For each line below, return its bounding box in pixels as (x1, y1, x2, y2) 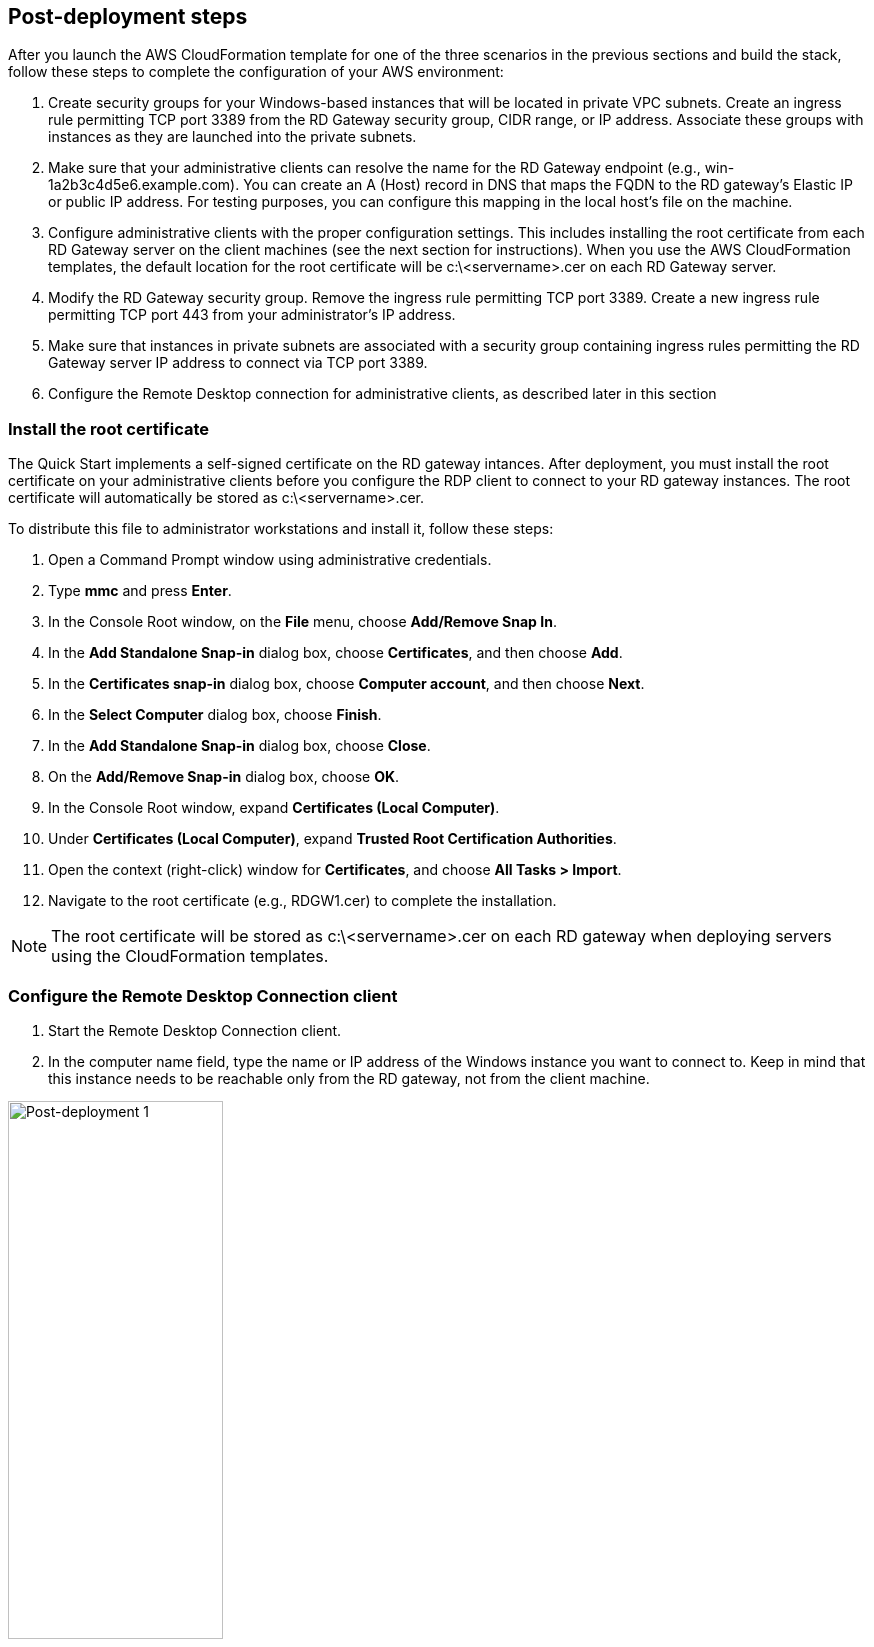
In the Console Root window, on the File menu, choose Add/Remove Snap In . (48, 613, 557, 631)
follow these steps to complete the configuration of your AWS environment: (8, 63, 504, 81)
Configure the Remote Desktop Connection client (8, 985, 398, 1006)
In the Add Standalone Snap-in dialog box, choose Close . (48, 737, 431, 755)
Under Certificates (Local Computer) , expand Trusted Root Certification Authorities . (48, 830, 617, 848)
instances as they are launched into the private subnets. (48, 128, 417, 146)
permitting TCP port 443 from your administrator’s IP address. (48, 306, 456, 324)
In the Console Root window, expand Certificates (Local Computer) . (48, 799, 500, 817)
